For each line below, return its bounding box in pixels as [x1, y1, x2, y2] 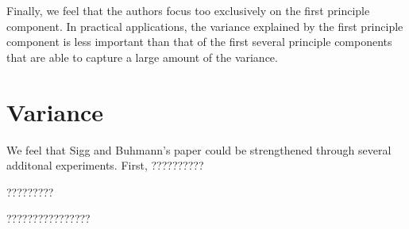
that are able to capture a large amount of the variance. [6, 48, 278, 65]
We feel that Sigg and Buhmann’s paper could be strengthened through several [6, 141, 392, 158]
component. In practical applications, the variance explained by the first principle [6, 17, 403, 34]
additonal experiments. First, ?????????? [6, 157, 204, 174]
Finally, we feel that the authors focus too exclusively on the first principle [6, 2, 370, 18]
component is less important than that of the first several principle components [6, 33, 392, 50]
